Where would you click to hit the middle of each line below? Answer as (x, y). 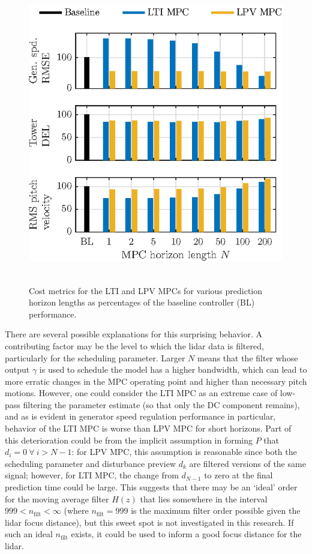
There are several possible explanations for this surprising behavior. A (134, 334)
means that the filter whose (247, 357)
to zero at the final (238, 475)
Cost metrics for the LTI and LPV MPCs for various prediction (146, 290)
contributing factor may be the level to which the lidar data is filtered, (134, 345)
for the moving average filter (57, 498)
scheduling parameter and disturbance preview (90, 463)
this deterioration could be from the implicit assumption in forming (129, 440)
